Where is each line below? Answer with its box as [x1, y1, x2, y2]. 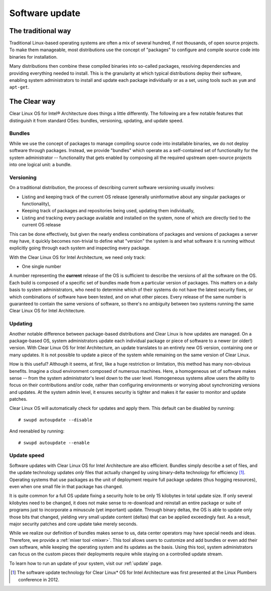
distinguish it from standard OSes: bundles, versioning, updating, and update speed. [9, 117, 184, 123]
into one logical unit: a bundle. [9, 162, 72, 168]
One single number [22, 263, 62, 269]
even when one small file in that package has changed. [9, 483, 123, 489]
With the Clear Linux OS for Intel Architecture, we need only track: [9, 254, 146, 260]
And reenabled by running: [9, 428, 65, 434]
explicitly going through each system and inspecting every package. [9, 245, 151, 251]
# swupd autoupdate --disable [18, 417, 93, 422]
